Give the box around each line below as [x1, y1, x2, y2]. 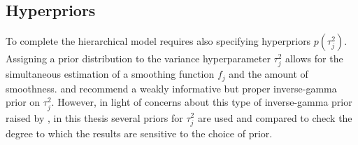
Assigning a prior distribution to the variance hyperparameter [6, 51, 271, 66]
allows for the [285, 51, 343, 66]
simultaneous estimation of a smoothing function [6, 67, 215, 81]
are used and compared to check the [197, 110, 352, 125]
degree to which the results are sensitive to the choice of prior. [6, 125, 273, 140]
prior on [6, 95, 41, 109]
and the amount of [229, 67, 308, 81]
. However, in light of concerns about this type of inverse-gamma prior [51, 95, 352, 109]
